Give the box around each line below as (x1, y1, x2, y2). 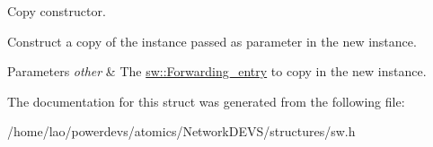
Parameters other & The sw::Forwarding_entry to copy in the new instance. (7, 62, 427, 81)
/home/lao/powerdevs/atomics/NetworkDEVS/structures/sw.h (7, 122, 356, 141)
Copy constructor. (7, 2, 106, 20)
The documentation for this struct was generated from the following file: (7, 91, 405, 110)
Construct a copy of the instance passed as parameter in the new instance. (7, 31, 417, 50)
